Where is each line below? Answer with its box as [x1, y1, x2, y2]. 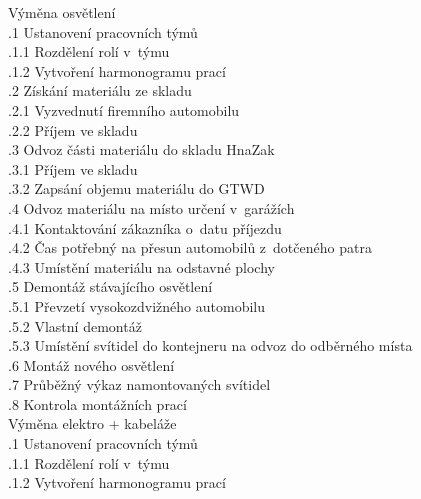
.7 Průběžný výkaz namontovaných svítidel [8, 374, 271, 395]
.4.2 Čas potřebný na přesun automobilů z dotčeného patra [8, 237, 372, 258]
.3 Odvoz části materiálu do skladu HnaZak [8, 139, 275, 160]
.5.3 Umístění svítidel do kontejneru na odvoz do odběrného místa [8, 335, 413, 356]
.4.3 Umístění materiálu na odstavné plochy [8, 256, 275, 277]
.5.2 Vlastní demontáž [8, 315, 142, 336]
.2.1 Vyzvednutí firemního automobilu [8, 99, 240, 120]
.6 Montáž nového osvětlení [8, 354, 175, 375]
